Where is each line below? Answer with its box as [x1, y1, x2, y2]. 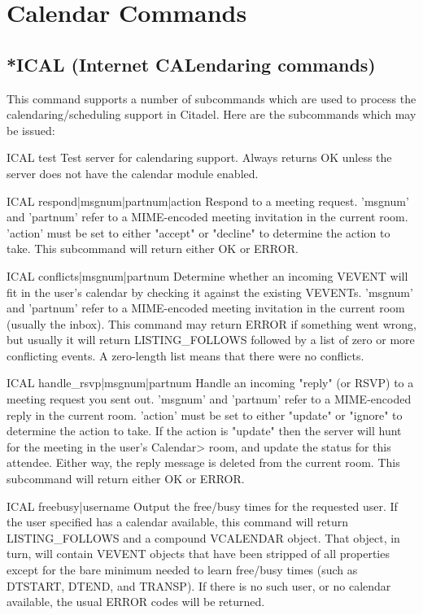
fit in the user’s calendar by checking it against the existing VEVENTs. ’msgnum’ [7, 283, 413, 300]
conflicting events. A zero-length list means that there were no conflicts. [7, 347, 364, 364]
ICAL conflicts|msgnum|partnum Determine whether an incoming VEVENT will [7, 267, 408, 284]
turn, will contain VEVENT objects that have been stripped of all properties [7, 545, 390, 562]
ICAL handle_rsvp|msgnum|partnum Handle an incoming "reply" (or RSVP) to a [7, 374, 414, 391]
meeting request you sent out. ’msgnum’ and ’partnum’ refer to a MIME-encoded [7, 390, 412, 408]
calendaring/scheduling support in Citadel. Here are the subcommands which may [7, 106, 416, 123]
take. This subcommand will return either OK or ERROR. [7, 240, 299, 257]
